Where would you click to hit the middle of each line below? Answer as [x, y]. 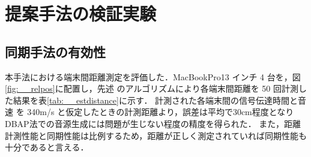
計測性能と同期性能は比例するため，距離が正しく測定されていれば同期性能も [156, 135]
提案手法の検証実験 [81, 13]
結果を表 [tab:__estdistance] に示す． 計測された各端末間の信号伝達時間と [155, 100]
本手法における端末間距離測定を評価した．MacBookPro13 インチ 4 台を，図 [153, 76]
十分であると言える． [47, 147]
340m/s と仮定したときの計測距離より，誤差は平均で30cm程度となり [161, 112]
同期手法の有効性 [55, 51]
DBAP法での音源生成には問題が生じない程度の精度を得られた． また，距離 [153, 123]
